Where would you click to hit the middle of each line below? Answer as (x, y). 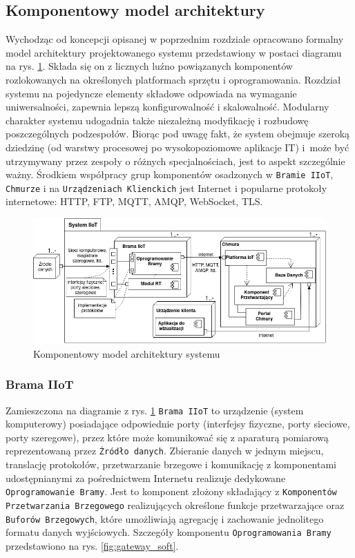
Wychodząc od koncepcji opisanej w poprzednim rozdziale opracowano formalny (175, 39)
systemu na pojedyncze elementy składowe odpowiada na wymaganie (151, 93)
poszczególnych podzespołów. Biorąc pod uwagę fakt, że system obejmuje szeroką (178, 134)
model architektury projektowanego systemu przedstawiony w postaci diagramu (174, 52)
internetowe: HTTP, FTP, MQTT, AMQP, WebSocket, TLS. (134, 201)
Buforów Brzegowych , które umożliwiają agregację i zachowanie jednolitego (165, 518)
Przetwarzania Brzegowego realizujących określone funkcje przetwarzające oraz (175, 504)
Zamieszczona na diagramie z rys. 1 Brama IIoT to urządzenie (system (155, 410)
